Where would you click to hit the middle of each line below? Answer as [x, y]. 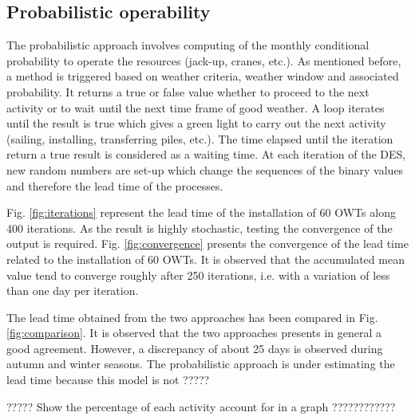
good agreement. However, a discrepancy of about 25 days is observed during [195, 348]
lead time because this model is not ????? [108, 380]
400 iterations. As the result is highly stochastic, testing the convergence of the [200, 228]
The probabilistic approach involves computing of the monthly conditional [188, 45]
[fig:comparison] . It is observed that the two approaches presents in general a [194, 333]
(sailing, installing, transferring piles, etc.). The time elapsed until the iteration [200, 138]
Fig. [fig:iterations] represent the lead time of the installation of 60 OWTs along [201, 212]
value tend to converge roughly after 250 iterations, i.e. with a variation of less [198, 275]
